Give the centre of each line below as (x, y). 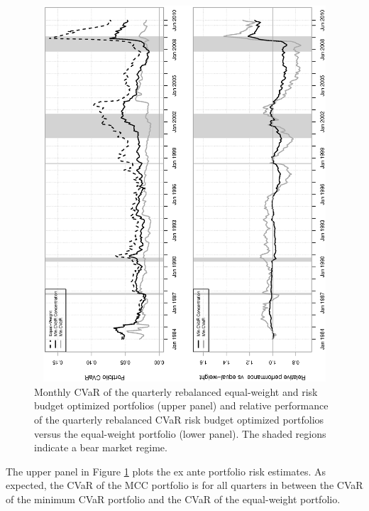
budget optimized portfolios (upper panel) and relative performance (181, 405)
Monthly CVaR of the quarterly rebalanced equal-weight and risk (176, 391)
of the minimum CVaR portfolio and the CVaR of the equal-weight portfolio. (173, 499)
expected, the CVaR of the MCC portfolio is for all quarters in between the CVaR (184, 485)
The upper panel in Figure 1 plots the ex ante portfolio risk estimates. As (166, 471)
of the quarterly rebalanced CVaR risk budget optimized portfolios (179, 419)
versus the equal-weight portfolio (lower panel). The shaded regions (180, 433)
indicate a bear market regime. (101, 447)
